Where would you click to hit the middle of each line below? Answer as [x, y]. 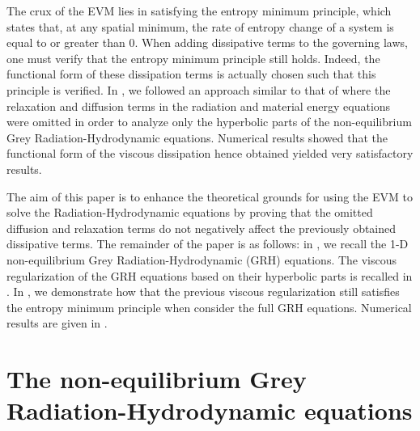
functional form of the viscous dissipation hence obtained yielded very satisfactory [210, 153]
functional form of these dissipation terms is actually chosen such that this [191, 74]
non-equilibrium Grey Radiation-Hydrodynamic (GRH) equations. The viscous [202, 259]
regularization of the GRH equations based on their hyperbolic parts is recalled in [210, 275]
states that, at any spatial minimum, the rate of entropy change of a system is [200, 26]
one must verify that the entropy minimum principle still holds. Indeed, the [193, 58]
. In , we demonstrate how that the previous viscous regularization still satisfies [203, 292]
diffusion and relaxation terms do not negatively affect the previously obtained [202, 228]
